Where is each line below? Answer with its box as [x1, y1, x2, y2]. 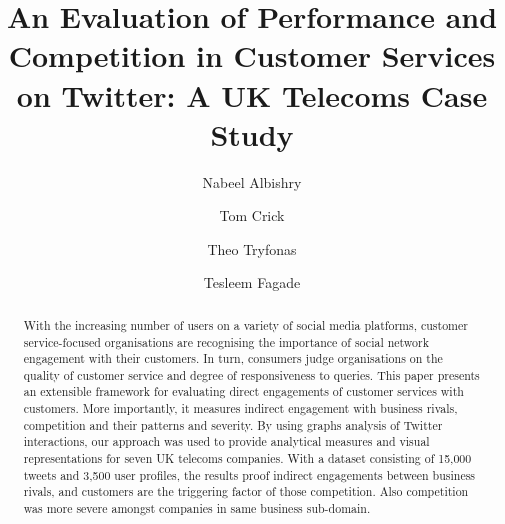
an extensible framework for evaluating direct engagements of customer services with [23, 383, 464, 400]
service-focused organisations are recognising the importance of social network [23, 333, 429, 350]
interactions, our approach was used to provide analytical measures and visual [23, 433, 430, 450]
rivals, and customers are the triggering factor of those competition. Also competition [23, 483, 469, 500]
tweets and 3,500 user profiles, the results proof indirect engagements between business [23, 466, 476, 483]
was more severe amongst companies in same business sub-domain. [23, 500, 371, 517]
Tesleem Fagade [203, 272, 301, 293]
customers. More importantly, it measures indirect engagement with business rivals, [23, 400, 458, 417]
